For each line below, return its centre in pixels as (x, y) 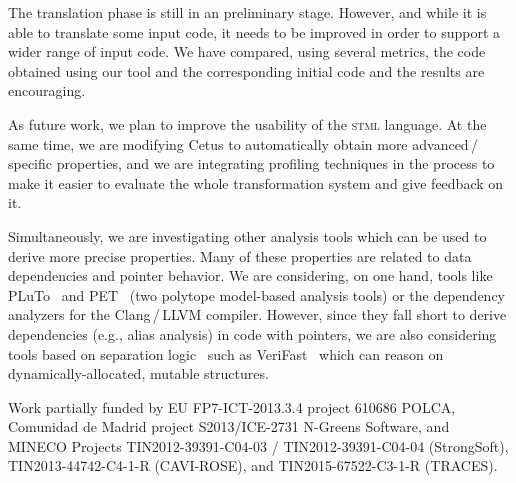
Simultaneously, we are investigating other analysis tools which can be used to (247, 235)
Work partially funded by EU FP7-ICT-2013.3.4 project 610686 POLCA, (232, 406)
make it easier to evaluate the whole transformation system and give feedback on (256, 182)
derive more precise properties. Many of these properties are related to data (240, 255)
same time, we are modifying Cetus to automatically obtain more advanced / (243, 143)
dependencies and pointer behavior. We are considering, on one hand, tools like (250, 275)
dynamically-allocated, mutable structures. (138, 373)
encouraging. (47, 90)
